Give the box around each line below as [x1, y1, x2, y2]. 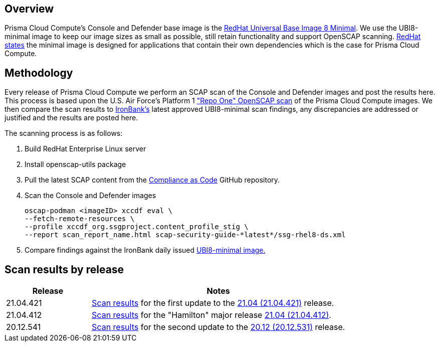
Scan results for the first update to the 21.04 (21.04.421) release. [92, 298, 334, 308]
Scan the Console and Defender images [25, 191, 156, 200]
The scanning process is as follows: [5, 129, 123, 138]
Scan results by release [5, 263, 124, 276]
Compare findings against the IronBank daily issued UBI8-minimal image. [25, 246, 266, 255]
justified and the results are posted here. [5, 113, 138, 122]
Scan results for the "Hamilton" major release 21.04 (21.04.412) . [92, 310, 331, 320]
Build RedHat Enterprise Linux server [25, 144, 146, 153]
